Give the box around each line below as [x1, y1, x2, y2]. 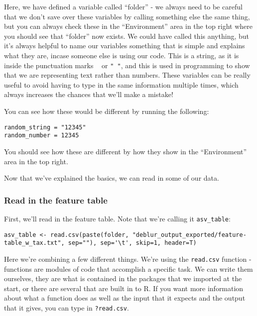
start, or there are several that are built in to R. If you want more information [4, 283, 244, 293]
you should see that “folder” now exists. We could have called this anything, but [4, 30, 249, 41]
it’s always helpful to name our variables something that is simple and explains [4, 40, 245, 51]
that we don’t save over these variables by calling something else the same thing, [4, 11, 250, 21]
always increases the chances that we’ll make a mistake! [4, 89, 173, 100]
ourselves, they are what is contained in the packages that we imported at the [4, 273, 242, 284]
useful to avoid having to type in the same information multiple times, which [4, 79, 239, 90]
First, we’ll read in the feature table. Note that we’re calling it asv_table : [4, 213, 231, 223]
